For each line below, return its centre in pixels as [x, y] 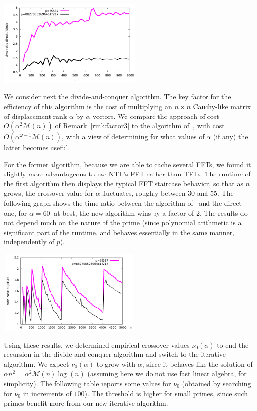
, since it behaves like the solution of [197, 364]
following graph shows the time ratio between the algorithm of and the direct [123, 203]
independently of [29, 242]
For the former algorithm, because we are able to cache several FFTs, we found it [128, 164]
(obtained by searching [216, 383]
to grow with [116, 364]
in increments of [47, 393]
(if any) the [231, 137]
